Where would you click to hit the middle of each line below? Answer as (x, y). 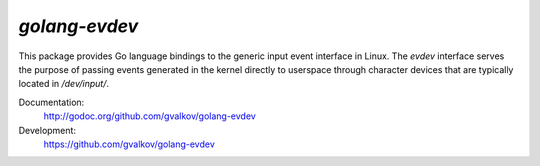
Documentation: (51, 102)
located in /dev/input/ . (64, 84)
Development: (47, 130)
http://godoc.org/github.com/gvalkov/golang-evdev (150, 116)
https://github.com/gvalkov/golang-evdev (129, 144)
